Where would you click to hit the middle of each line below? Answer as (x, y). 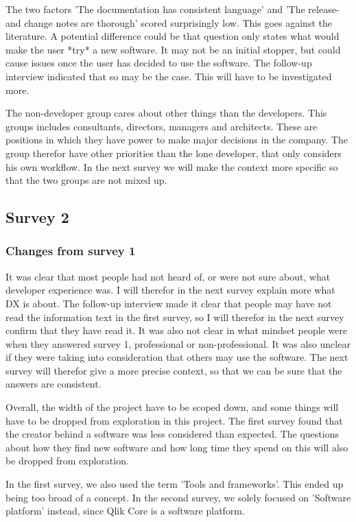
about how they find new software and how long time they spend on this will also (177, 447)
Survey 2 (37, 217)
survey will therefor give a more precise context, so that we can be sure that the (174, 370)
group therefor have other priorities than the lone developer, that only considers (174, 153)
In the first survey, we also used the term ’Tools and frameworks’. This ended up (175, 484)
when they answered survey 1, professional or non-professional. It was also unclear (178, 343)
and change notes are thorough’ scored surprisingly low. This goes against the (169, 22)
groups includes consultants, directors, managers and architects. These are (162, 126)
